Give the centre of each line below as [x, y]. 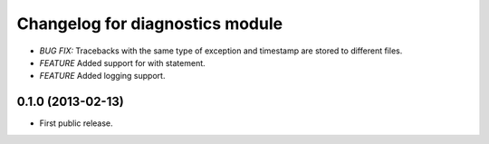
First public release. [76, 123]
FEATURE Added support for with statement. [122, 62]
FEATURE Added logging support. [102, 76]
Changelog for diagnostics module [150, 24]
